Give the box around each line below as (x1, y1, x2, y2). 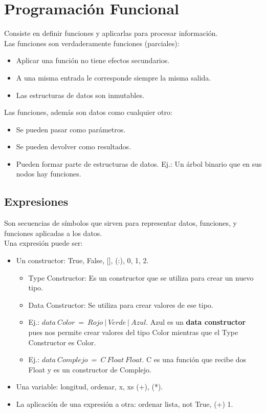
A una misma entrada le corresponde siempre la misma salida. (16, 72, 211, 83)
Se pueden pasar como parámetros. (16, 124, 126, 134)
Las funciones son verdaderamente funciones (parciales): (4, 37, 180, 48)
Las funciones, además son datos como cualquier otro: (4, 107, 172, 117)
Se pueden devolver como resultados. (16, 141, 131, 152)
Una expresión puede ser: (4, 238, 83, 248)
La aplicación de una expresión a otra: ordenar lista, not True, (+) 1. (16, 398, 233, 409)
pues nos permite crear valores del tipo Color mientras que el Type (28, 327, 238, 338)
